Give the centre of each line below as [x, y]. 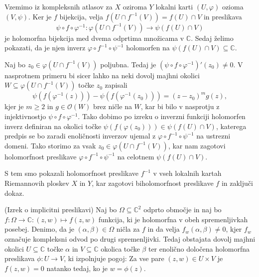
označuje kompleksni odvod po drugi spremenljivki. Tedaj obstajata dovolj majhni [130, 238]
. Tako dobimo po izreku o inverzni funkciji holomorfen [162, 116]
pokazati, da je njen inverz [45, 48]
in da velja [164, 229]
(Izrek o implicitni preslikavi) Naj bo [61, 209]
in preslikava [223, 16]
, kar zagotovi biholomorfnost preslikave [153, 183]
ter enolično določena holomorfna [199, 248]
